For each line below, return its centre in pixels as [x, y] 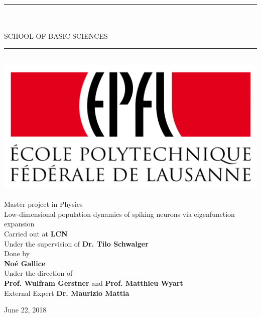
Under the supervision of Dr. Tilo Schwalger [76, 243]
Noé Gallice [25, 263]
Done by [17, 253]
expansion [19, 224]
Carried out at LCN [36, 233]
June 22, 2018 [25, 310]
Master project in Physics [43, 204]
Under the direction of [38, 273]
